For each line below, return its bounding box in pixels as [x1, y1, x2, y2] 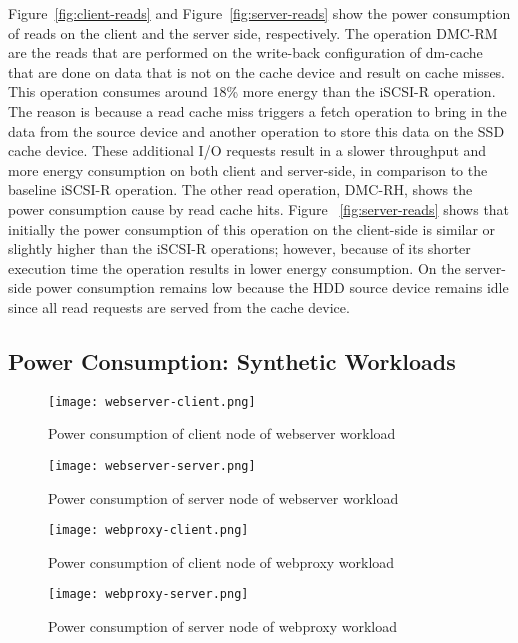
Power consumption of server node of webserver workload [48, 487, 399, 508]
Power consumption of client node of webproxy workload [48, 551, 395, 572]
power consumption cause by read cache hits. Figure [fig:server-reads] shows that [8, 198, 510, 219]
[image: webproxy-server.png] [48, 587, 249, 602]
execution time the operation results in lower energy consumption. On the [8, 257, 461, 278]
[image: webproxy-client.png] [48, 523, 249, 538]
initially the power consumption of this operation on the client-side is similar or [8, 218, 496, 239]
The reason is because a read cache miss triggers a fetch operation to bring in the [8, 100, 507, 121]
